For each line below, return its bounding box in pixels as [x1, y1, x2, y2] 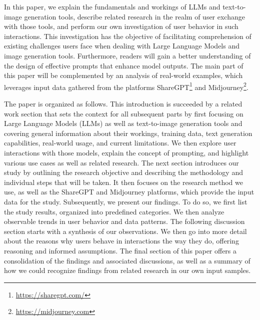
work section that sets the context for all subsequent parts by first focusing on [4, 108, 243, 118]
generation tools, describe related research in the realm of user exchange [24, 11, 245, 21]
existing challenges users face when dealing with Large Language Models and [4, 40, 240, 51]
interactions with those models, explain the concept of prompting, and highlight [4, 147, 249, 157]
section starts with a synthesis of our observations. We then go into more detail [4, 225, 247, 236]
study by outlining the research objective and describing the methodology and [4, 167, 243, 177]
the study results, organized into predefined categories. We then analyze [4, 206, 224, 216]
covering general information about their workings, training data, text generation [4, 127, 252, 138]
